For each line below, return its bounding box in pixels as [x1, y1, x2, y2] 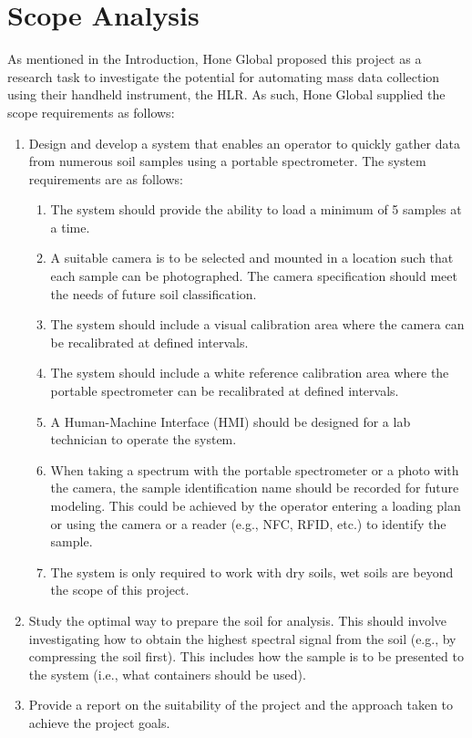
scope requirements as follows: [7, 102, 175, 121]
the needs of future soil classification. [50, 284, 257, 303]
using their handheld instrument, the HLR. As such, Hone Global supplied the [7, 85, 446, 104]
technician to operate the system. [50, 430, 237, 449]
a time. [50, 217, 90, 236]
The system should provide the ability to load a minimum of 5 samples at [50, 200, 462, 219]
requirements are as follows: [28, 169, 183, 188]
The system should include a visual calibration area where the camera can [50, 315, 465, 334]
